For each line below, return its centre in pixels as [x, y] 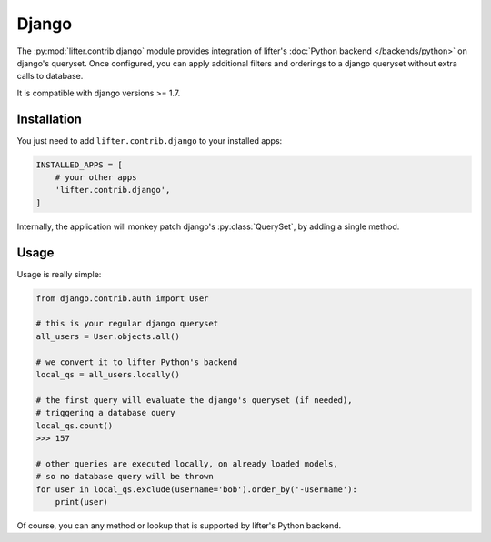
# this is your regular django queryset [127, 324]
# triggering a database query [106, 413]
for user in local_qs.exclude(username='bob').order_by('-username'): [197, 489]
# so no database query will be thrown [125, 477]
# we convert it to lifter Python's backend [137, 362]
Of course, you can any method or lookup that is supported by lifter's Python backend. [179, 525]
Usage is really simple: [59, 274]
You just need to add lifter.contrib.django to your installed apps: [150, 140]
